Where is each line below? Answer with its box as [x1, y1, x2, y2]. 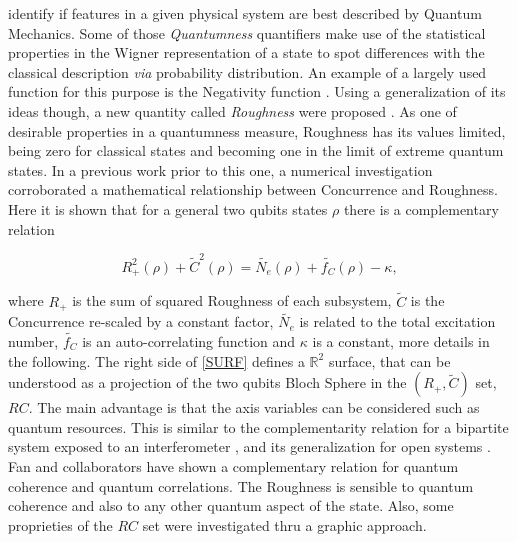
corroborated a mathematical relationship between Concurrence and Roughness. [8, 179, 498, 200]
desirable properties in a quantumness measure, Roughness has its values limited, [8, 120, 506, 141]
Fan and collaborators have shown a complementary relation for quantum [8, 455, 459, 476]
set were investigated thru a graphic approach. [142, 514, 427, 535]
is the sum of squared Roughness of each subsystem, [72, 290, 392, 311]
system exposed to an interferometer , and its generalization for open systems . [8, 436, 491, 457]
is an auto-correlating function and [82, 331, 296, 351]
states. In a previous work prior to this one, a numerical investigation [8, 159, 433, 180]
